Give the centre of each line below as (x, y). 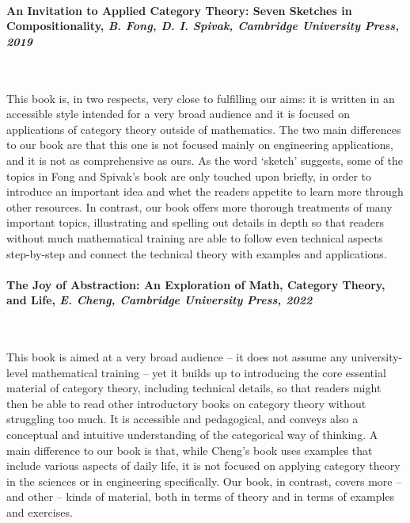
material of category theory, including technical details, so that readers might (194, 388)
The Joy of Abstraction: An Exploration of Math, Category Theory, (196, 284)
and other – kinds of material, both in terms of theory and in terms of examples (201, 496)
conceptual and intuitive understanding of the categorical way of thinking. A (192, 435)
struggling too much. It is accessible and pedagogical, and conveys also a (182, 419)
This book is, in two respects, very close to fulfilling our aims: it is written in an (201, 98)
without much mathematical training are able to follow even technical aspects (195, 237)
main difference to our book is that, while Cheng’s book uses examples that (190, 450)
